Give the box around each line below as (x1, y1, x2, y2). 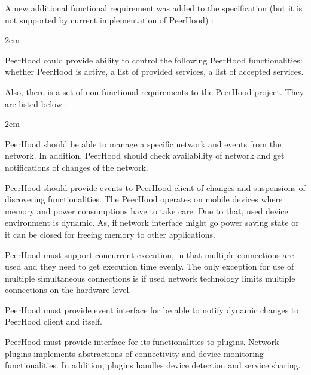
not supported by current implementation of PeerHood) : (5, 13, 214, 26)
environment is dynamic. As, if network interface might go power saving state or (5, 216, 299, 229)
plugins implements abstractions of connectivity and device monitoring (5, 347, 264, 359)
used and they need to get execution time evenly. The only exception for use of (5, 260, 294, 273)
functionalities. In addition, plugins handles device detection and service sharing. (5, 359, 301, 371)
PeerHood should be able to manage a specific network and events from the (5, 137, 282, 150)
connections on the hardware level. (5, 283, 132, 296)
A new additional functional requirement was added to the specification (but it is (5, 2, 303, 14)
